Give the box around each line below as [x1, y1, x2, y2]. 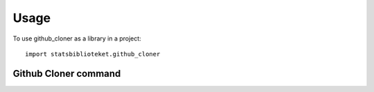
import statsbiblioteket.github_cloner [25, 50, 161, 58]
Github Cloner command [12, 67, 121, 79]
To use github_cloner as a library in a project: [12, 34, 141, 43]
